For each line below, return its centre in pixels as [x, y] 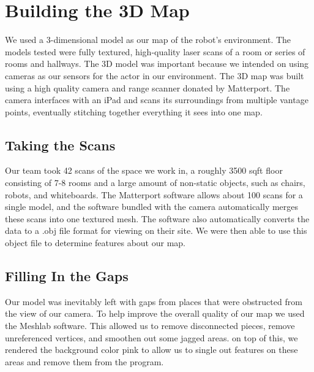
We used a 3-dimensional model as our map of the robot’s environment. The [148, 40]
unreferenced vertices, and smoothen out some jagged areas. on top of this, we [151, 337]
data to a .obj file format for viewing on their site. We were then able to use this [156, 231]
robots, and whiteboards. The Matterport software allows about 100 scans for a [154, 194]
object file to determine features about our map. [95, 243]
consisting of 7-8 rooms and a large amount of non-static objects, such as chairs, [155, 183]
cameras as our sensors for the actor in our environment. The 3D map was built [155, 75]
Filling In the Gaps [67, 276]
